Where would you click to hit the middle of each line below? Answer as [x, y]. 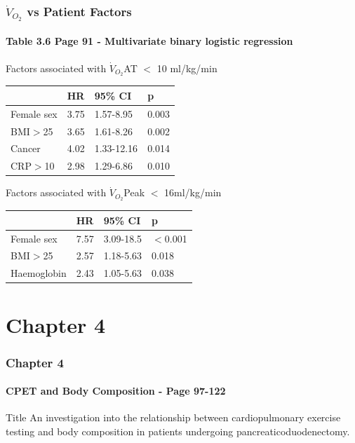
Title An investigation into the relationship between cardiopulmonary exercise [173, 417]
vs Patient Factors [79, 11]
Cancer [26, 148]
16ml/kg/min [193, 192]
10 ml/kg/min [187, 68]
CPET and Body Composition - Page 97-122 [116, 391]
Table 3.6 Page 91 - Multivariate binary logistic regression [149, 41]
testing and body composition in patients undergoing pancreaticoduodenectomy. [178, 431]
